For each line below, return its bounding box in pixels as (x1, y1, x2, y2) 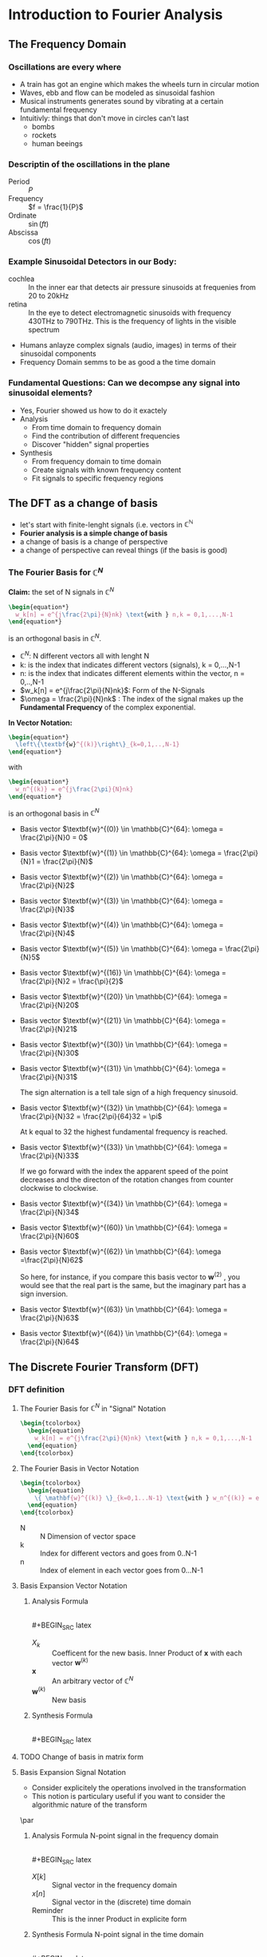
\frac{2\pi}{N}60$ (19, 1232, 80, 1241)
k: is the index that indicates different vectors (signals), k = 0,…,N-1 (19, 660, 241, 670)
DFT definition (8, 1384, 65, 1395)
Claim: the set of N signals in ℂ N (8, 585, 114, 596)
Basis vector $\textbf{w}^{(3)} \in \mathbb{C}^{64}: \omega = (19, 896, 224, 906)
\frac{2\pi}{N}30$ (19, 1048, 80, 1058)
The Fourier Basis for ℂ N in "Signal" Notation (19, 1402, 167, 1413)
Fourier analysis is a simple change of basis (19, 528, 168, 538)
